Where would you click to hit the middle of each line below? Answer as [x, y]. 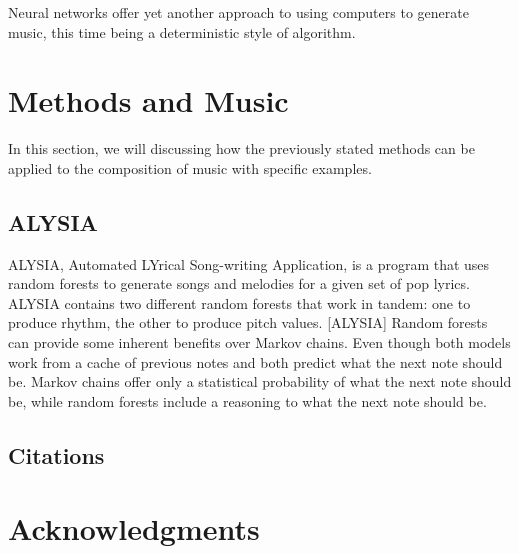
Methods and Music [148, 100]
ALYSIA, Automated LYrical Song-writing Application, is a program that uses [249, 263]
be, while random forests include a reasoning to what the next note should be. [247, 400]
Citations [56, 454]
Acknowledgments [134, 528]
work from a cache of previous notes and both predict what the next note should [255, 361]
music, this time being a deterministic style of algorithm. [182, 31]
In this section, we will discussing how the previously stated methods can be [241, 148]
